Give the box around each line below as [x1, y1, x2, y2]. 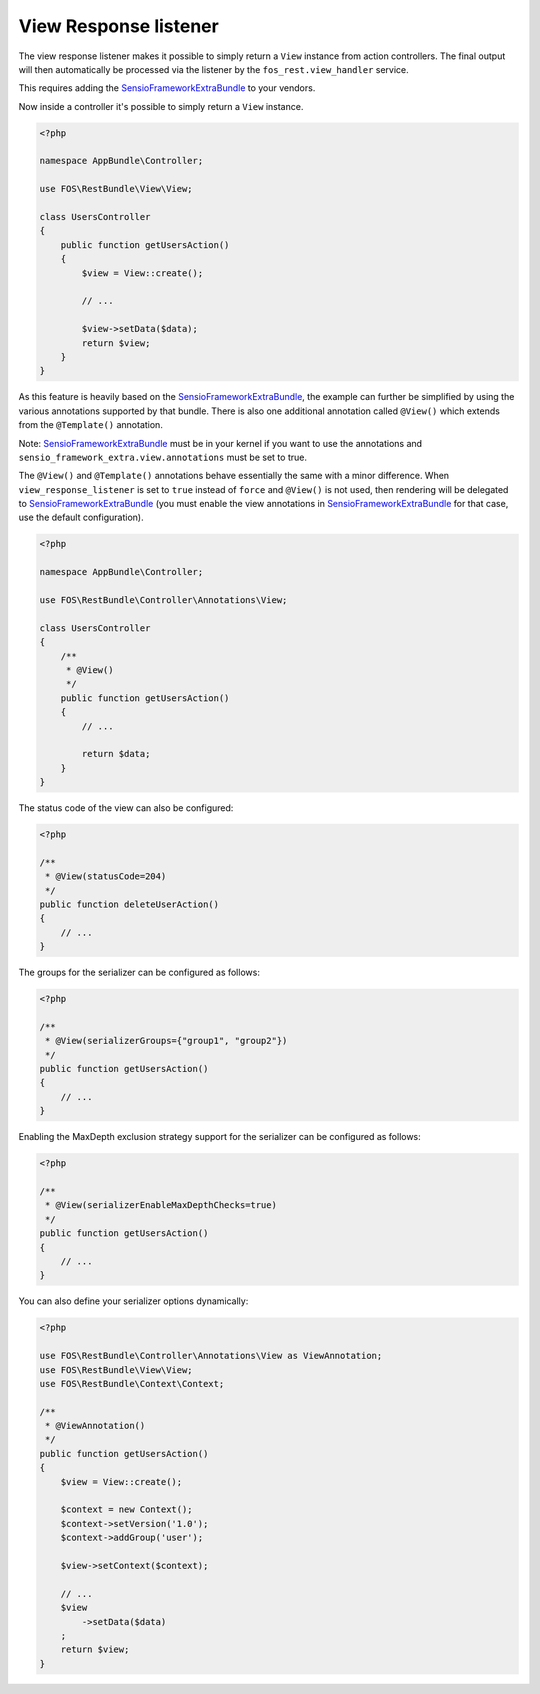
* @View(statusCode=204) [45, 871, 167, 882]
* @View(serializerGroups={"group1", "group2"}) [45, 1035, 288, 1047]
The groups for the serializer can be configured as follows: [18, 966, 260, 979]
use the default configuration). [18, 511, 144, 524]
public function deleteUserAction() [39, 899, 220, 910]
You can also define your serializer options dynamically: [18, 1295, 249, 1307]
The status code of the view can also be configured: [18, 802, 234, 814]
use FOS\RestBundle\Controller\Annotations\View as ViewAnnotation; [39, 1350, 383, 1362]
